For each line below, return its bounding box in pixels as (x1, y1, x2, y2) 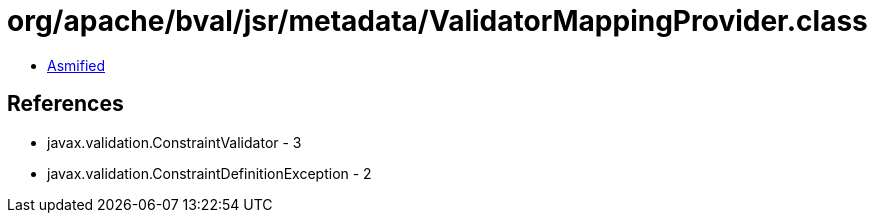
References (7, 91, 124, 117)
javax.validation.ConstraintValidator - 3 (47, 133, 302, 151)
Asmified (47, 56, 106, 74)
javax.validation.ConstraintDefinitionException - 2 (47, 164, 372, 182)
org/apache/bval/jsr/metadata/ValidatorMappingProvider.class (7, 4, 868, 38)
